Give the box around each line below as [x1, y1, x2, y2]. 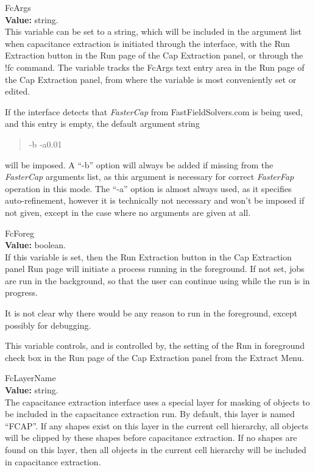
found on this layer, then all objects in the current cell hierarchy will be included [5, 443, 306, 456]
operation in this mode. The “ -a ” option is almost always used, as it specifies [5, 182, 292, 195]
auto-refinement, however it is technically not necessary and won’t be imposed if [5, 194, 305, 207]
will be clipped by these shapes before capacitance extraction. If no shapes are [5, 431, 297, 444]
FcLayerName [5, 371, 56, 384]
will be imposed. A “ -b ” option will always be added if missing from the [5, 158, 274, 171]
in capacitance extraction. [5, 455, 101, 468]
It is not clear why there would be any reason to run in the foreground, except [5, 307, 297, 320]
